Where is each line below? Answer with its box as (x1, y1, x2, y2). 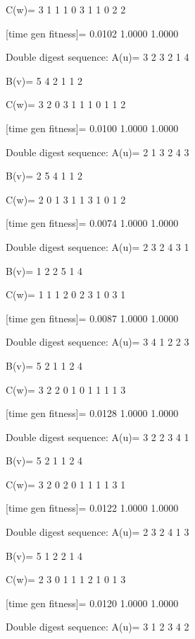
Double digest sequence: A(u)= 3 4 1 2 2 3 (6, 334, 189, 349)
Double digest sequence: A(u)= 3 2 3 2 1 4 (6, 49, 189, 64)
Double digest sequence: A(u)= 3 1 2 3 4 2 (6, 619, 189, 634)
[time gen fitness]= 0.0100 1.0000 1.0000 (6, 120, 179, 135)
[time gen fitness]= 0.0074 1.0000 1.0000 (6, 216, 179, 230)
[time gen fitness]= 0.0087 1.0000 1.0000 (6, 310, 179, 325)
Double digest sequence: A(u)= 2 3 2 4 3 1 (6, 239, 189, 254)
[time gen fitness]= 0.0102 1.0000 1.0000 (6, 25, 179, 40)
